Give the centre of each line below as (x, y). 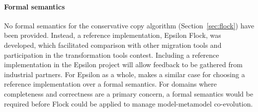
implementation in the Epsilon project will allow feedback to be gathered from (123, 64)
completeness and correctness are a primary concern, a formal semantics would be (129, 93)
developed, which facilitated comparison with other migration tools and (113, 45)
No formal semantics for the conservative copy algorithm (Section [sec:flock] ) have (129, 25)
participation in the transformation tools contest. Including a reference (112, 55)
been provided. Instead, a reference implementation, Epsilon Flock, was (113, 35)
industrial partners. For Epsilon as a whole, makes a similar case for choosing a (125, 74)
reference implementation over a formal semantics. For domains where (111, 84)
